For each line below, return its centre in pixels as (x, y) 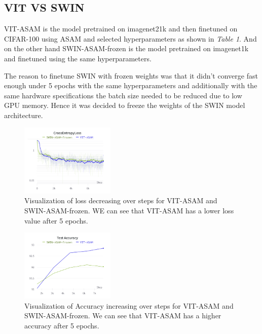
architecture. (24, 115)
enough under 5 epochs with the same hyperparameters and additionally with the (131, 85)
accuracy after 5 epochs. (62, 326)
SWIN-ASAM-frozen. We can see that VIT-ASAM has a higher (123, 316)
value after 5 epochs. (56, 220)
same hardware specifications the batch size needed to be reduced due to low (123, 95)
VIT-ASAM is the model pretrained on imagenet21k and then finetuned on (121, 29)
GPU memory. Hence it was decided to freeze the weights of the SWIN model (125, 105)
